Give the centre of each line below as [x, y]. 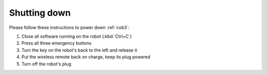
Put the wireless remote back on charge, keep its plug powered [86, 57]
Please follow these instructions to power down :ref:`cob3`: [69, 27]
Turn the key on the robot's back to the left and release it [79, 50]
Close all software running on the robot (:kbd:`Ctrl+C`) [77, 36]
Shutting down [40, 13]
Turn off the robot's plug [46, 64]
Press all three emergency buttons [56, 43]
